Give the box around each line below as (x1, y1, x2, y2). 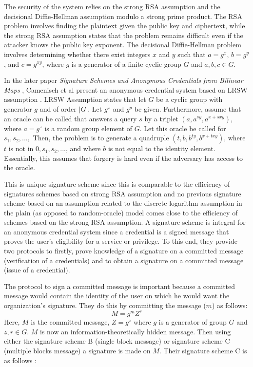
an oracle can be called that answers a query (4, 113, 137, 123)
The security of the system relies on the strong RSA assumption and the (4, 1, 220, 11)
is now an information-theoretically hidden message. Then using (40, 326, 231, 336)
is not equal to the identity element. (108, 143, 215, 154)
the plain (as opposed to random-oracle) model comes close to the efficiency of (4, 207, 238, 217)
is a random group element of (44, 123, 133, 133)
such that (177, 49, 206, 59)
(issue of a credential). (4, 265, 70, 275)
